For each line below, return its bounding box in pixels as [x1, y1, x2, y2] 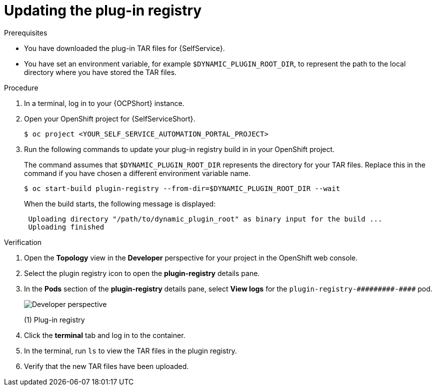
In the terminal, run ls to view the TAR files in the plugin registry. [24, 346, 237, 355]
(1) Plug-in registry [24, 315, 85, 324]
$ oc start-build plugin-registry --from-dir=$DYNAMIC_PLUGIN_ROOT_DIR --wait [24, 184, 340, 192]
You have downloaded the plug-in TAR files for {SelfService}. [24, 43, 225, 52]
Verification [4, 237, 42, 246]
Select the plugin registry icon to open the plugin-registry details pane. [24, 268, 260, 277]
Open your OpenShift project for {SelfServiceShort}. [24, 114, 195, 123]
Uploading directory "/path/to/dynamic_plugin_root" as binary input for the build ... [28, 214, 382, 223]
